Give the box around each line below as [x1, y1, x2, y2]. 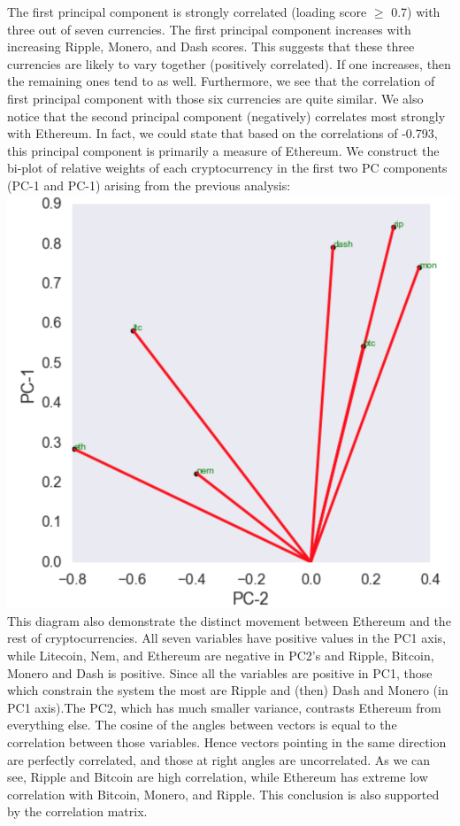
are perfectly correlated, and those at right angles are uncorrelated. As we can [7, 750, 431, 768]
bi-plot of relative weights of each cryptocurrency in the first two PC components [7, 158, 448, 177]
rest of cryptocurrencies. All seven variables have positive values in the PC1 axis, [7, 629, 446, 647]
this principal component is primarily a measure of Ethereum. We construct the [7, 141, 440, 159]
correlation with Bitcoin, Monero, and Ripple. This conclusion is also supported [7, 784, 440, 803]
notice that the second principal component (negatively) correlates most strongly [7, 106, 446, 125]
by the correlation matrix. [7, 802, 148, 821]
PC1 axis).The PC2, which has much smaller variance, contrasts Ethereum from [7, 698, 441, 716]
